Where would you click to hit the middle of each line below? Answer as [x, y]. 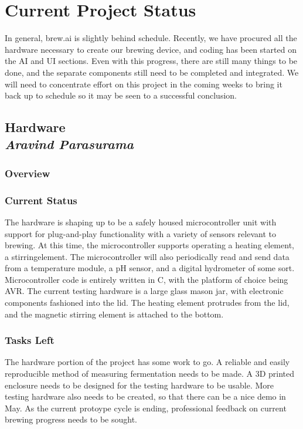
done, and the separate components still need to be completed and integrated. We [152, 72]
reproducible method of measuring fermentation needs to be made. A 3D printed [150, 374]
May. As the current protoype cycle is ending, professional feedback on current [146, 408]
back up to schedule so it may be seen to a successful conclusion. [121, 95]
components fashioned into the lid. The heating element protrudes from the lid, [147, 303]
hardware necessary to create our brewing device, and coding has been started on [151, 49]
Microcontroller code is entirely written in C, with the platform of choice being [147, 279]
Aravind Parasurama [69, 144]
